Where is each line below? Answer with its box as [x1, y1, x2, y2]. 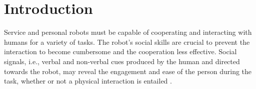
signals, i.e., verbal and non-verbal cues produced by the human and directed [4, 56, 240, 66]
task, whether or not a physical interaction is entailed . [4, 76, 172, 86]
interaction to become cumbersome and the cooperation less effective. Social [4, 46, 237, 57]
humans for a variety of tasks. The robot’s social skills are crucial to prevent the [4, 36, 250, 47]
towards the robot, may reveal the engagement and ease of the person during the [4, 66, 252, 76]
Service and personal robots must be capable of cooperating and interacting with [4, 27, 252, 37]
